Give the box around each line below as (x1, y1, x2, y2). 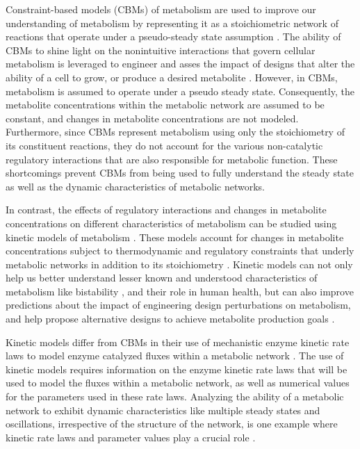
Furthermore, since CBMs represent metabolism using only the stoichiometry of (6, 124, 345, 139)
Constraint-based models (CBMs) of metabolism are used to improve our (6, 2, 316, 16)
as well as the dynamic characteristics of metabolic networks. (6, 179, 265, 193)
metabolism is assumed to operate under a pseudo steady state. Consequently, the (6, 83, 354, 98)
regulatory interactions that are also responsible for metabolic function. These (6, 152, 338, 166)
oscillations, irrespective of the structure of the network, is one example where (6, 416, 338, 431)
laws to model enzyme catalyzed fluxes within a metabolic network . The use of (6, 348, 344, 363)
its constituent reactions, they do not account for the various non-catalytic (6, 138, 323, 152)
